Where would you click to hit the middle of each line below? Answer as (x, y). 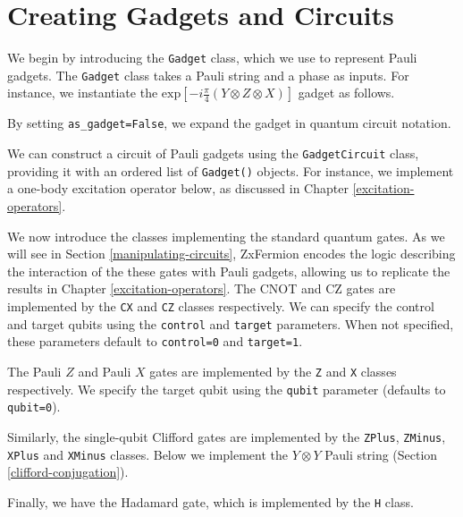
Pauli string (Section (381, 454)
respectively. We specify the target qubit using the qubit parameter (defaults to (227, 389)
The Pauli (34, 371)
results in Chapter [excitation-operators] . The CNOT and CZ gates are (202, 288)
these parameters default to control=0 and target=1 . (155, 341)
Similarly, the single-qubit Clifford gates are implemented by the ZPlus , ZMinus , (227, 436)
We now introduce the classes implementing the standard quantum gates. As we (226, 236)
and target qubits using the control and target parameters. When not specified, (231, 323)
